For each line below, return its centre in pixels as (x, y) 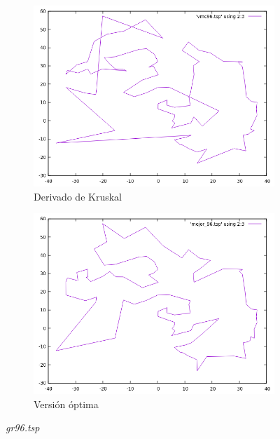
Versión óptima (66, 404)
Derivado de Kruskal (78, 196)
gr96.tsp (23, 427)
